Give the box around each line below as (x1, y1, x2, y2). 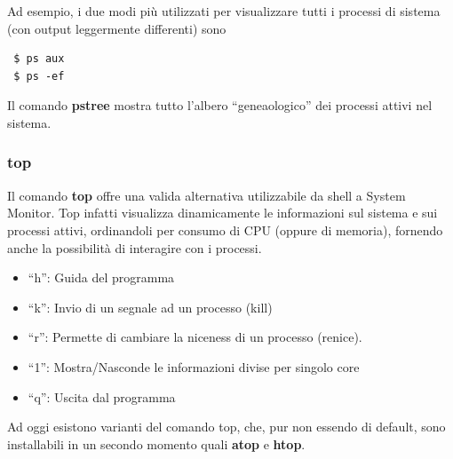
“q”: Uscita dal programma (28, 387, 176, 406)
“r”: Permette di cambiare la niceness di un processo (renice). (28, 328, 362, 346)
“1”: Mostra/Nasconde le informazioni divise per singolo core (28, 357, 360, 376)
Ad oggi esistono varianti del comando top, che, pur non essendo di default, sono (7, 417, 446, 436)
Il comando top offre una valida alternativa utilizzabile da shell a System (7, 186, 406, 204)
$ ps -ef (13, 69, 65, 83)
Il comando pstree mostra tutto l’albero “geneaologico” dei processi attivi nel (7, 96, 433, 115)
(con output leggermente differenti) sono (7, 19, 226, 37)
